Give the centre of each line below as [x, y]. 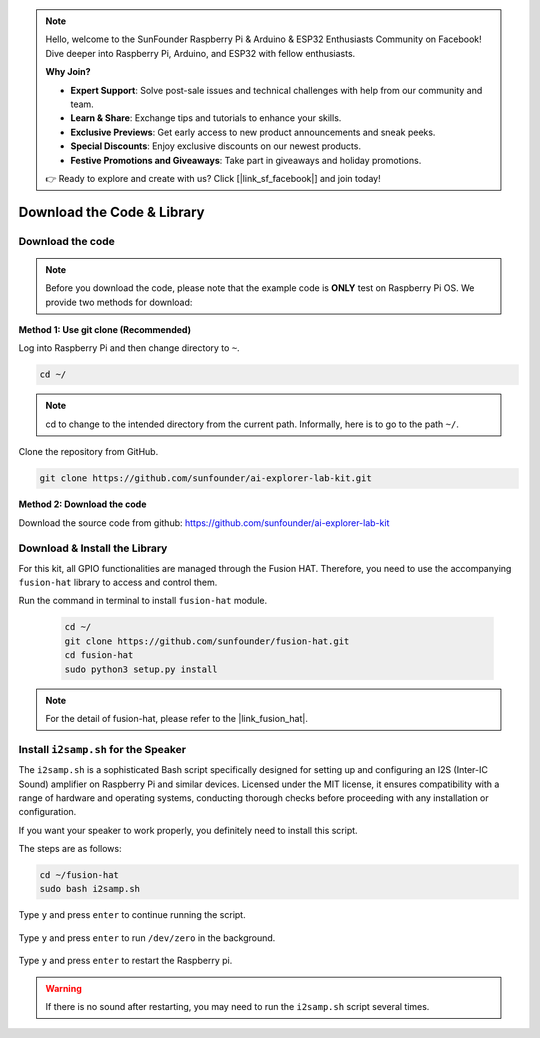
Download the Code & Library [111, 211]
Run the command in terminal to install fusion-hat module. [143, 601]
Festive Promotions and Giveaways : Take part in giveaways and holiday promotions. [246, 160]
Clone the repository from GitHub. [88, 452]
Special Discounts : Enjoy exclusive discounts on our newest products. [216, 146]
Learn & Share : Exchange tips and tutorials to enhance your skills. [206, 118]
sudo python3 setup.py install [141, 669]
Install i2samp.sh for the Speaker [102, 749]
